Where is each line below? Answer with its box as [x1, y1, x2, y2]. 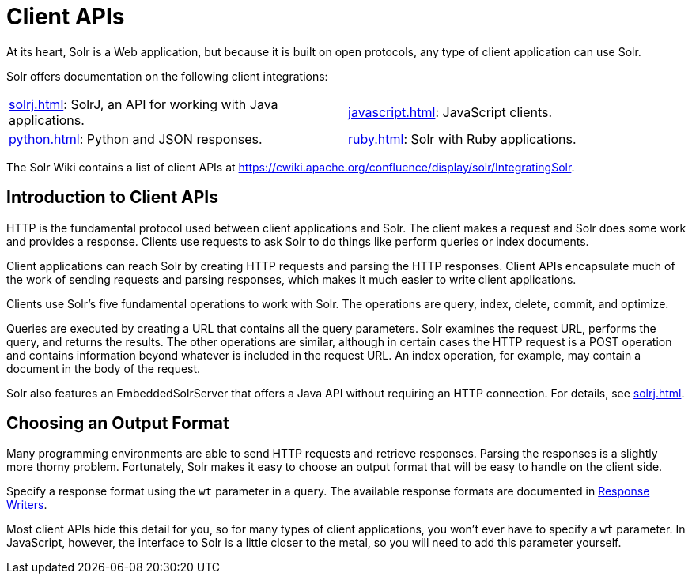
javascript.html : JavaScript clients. [348, 104, 553, 120]
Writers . [6, 498, 47, 512]
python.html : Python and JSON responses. [9, 130, 263, 147]
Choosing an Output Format [6, 413, 229, 434]
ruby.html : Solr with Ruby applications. [348, 130, 577, 147]
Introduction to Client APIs [6, 187, 218, 208]
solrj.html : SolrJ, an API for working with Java [9, 96, 278, 112]
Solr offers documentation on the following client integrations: [6, 69, 328, 83]
